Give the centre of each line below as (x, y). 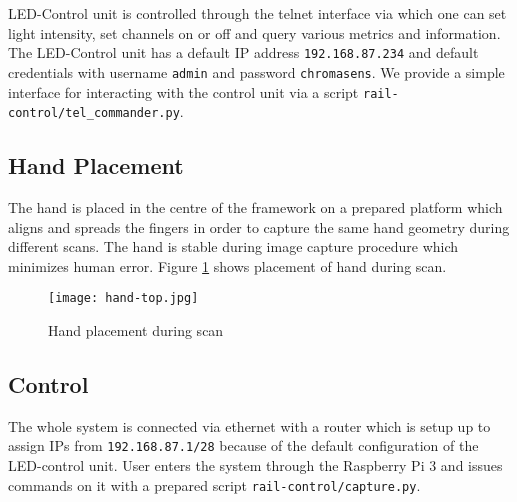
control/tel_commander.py (94, 113)
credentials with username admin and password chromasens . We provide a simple (256, 71)
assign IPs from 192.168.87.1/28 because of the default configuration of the (243, 445)
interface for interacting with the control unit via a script (183, 91)
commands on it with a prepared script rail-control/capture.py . (214, 484)
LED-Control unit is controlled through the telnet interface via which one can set (257, 13)
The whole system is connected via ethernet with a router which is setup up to (249, 425)
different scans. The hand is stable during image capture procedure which (233, 246)
